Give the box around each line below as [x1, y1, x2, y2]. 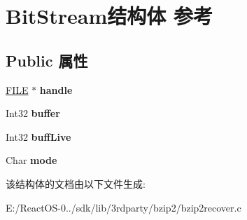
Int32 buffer [6, 106, 60, 121]
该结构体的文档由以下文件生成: [6, 176, 146, 191]
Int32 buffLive [6, 129, 71, 144]
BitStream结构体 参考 [6, 1, 213, 30]
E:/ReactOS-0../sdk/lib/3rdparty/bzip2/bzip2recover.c [6, 200, 241, 214]
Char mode [6, 153, 57, 167]
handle [39, 82, 73, 97]
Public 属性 [6, 49, 88, 71]
